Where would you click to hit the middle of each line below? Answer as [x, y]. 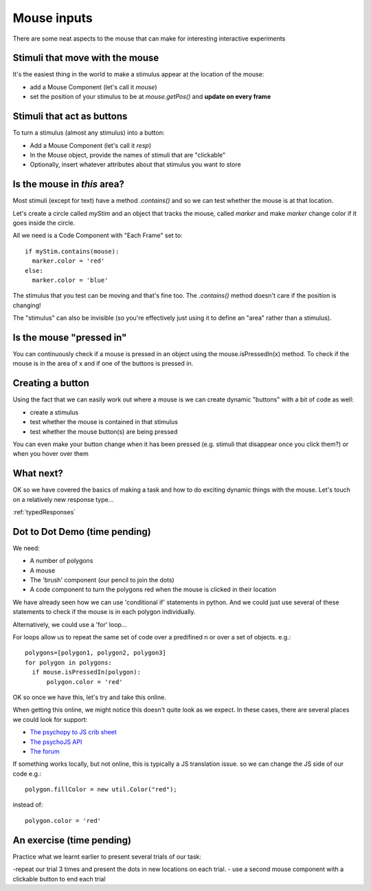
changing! [27, 305]
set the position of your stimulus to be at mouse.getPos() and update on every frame [150, 97]
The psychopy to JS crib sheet [73, 732]
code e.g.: [27, 773]
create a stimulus [54, 412]
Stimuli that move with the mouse [86, 58]
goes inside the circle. [44, 223]
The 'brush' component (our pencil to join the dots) [102, 580]
